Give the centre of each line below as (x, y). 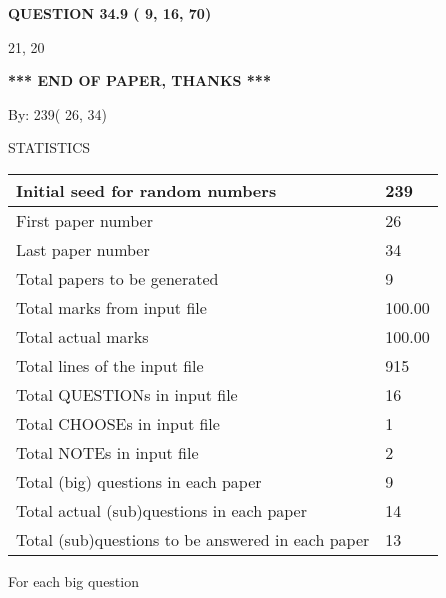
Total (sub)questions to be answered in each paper (193, 539)
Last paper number (83, 249)
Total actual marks (82, 336)
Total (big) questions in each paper (139, 481)
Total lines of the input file (110, 365)
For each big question (73, 580)
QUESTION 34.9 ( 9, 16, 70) (110, 13)
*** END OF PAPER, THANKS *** (139, 80)
